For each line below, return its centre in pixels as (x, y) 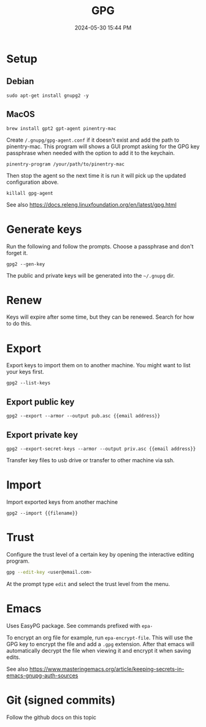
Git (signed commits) (61, 700)
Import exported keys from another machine (62, 502)
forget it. (17, 253)
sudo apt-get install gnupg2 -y (48, 96)
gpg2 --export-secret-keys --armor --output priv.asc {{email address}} (101, 449)
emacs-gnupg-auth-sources (42, 676)
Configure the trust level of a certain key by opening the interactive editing (100, 554)
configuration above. (33, 182)
